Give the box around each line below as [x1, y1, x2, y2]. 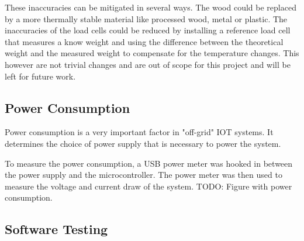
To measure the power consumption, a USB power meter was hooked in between [5, 157, 293, 169]
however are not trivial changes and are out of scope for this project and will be [5, 58, 291, 70]
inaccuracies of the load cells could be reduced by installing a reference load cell [5, 24, 291, 36]
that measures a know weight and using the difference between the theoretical [5, 35, 284, 47]
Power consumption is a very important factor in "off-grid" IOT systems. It [5, 126, 274, 138]
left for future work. [5, 70, 76, 82]
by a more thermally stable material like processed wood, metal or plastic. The [5, 12, 288, 25]
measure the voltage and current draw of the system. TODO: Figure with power [5, 180, 292, 192]
